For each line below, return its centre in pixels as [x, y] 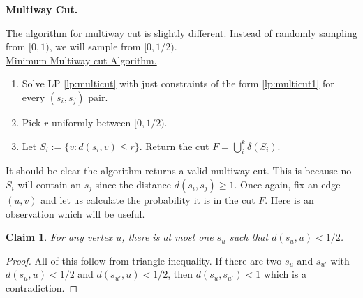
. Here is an [289, 199]
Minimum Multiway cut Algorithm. [81, 60]
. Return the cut [174, 146]
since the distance [133, 184]
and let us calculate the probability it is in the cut [148, 199]
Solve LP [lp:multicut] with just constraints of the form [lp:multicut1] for [178, 83]
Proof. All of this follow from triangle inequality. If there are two [144, 260]
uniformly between [91, 122]
